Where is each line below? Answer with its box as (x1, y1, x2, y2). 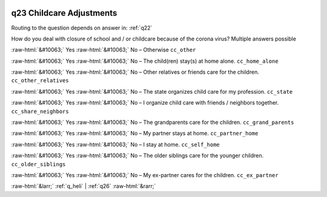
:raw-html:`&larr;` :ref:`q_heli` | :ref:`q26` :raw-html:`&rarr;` (11, 182, 156, 190)
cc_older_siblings (11, 161, 66, 167)
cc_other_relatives (11, 77, 69, 84)
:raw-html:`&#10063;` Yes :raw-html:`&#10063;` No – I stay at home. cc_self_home (11, 141, 220, 148)
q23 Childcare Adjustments (11, 8, 117, 18)
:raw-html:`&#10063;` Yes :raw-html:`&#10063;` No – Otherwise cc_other (11, 46, 196, 54)
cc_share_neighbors (11, 108, 69, 115)
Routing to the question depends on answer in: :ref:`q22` (11, 24, 153, 31)
